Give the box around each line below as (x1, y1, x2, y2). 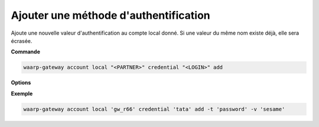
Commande (11, 48, 41, 55)
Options (11, 79, 31, 86)
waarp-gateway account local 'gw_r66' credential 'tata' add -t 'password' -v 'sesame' (23, 106, 285, 112)
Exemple (11, 90, 33, 97)
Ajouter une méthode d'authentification (11, 9, 211, 22)
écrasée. (11, 37, 32, 44)
